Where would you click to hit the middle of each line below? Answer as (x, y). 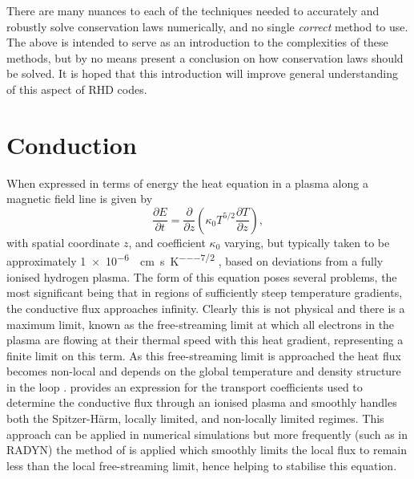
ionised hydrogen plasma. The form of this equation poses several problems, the (202, 276)
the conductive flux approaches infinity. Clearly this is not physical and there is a (206, 308)
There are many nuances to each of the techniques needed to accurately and (193, 10)
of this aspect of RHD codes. (77, 89)
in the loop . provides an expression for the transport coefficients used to (185, 386)
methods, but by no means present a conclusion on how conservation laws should (205, 57)
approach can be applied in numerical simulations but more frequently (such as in (207, 434)
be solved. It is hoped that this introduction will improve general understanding (202, 73)
